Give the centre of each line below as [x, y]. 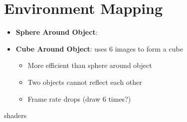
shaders [15, 115]
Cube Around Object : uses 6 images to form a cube [99, 48]
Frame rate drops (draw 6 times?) [79, 98]
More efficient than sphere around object [90, 65]
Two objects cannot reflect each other [85, 82]
